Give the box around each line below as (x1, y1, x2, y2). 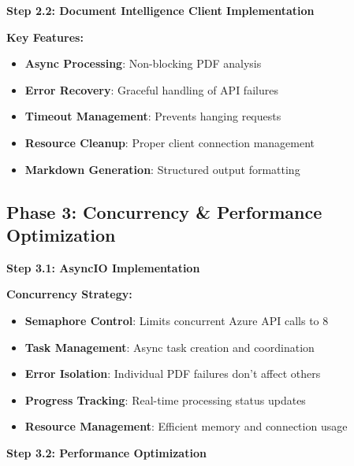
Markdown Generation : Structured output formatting (24, 161, 300, 177)
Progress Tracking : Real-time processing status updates (24, 391, 306, 408)
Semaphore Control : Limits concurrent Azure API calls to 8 (24, 312, 329, 328)
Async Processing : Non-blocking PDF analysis (24, 55, 262, 72)
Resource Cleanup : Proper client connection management (24, 134, 315, 150)
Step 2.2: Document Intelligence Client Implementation (6, 2, 315, 18)
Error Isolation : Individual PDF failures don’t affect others (24, 365, 321, 382)
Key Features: (6, 28, 84, 45)
